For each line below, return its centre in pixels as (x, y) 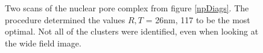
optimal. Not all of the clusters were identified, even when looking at (132, 31)
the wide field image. (43, 43)
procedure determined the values (65, 19)
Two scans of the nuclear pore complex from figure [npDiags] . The (127, 8)
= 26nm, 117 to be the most (198, 19)
